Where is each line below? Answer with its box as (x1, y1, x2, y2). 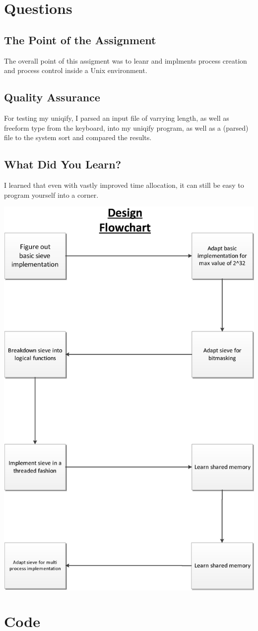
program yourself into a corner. (4, 189, 99, 200)
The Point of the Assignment (4, 32, 156, 47)
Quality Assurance (4, 89, 100, 105)
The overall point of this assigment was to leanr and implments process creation (4, 55, 247, 66)
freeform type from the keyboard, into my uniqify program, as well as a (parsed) (4, 122, 249, 133)
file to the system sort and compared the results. (4, 132, 152, 143)
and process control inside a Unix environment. (4, 65, 147, 76)
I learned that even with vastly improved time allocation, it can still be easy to (4, 179, 244, 190)
